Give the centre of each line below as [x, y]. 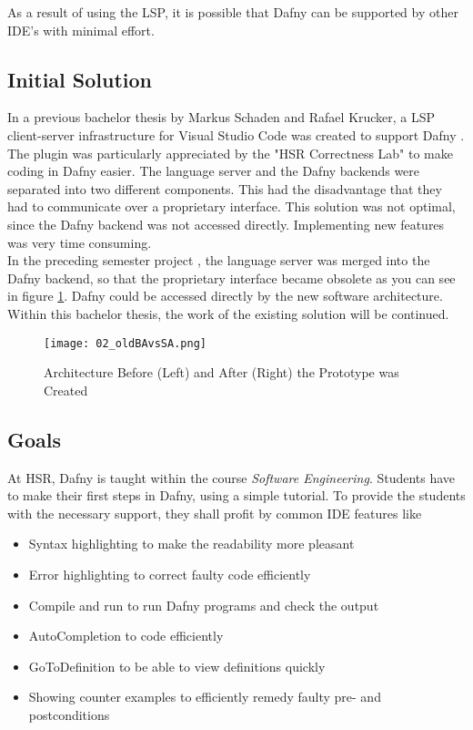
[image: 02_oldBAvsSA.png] [125, 343]
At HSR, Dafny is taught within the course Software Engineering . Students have [231, 477]
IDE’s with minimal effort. [81, 30]
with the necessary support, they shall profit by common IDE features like [215, 513]
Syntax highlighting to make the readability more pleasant [191, 544]
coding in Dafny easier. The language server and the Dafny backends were [214, 171]
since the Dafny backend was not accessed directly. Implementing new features [226, 224]
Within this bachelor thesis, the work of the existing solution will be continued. [228, 313]
